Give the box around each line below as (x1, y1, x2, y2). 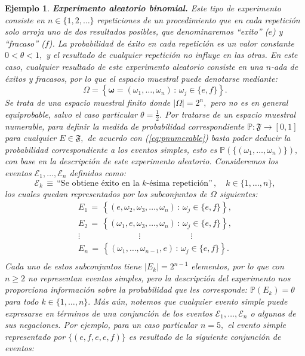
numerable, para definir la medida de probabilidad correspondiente (5, 119, 245, 132)
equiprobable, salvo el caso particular (5, 108, 138, 120)
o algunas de (250, 306, 296, 319)
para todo (5, 295, 39, 308)
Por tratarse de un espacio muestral (165, 108, 295, 120)
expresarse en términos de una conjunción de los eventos (5, 306, 212, 319)
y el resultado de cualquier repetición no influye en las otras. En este (46, 48, 298, 61)
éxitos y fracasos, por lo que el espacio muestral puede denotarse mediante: (5, 72, 278, 84)
